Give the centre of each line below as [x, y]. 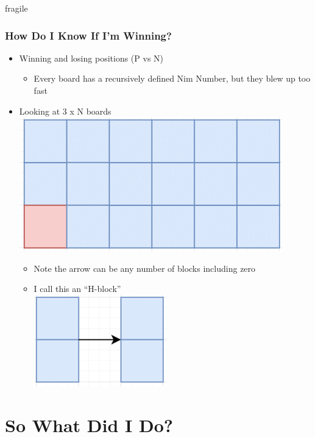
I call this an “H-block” [77, 289]
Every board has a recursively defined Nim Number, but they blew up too [172, 78]
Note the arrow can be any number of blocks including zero [145, 268]
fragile [16, 8]
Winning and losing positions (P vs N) [91, 58]
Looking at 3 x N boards [65, 111]
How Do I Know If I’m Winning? [88, 35]
